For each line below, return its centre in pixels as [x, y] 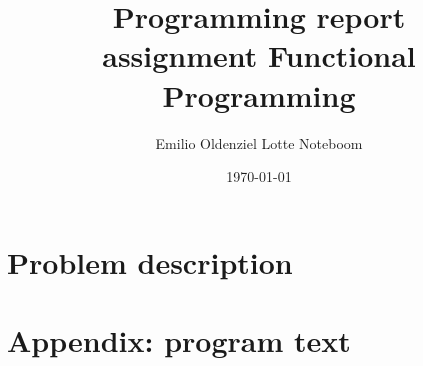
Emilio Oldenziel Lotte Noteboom [259, 142]
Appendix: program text [179, 340]
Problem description [150, 261]
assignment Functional [259, 55]
